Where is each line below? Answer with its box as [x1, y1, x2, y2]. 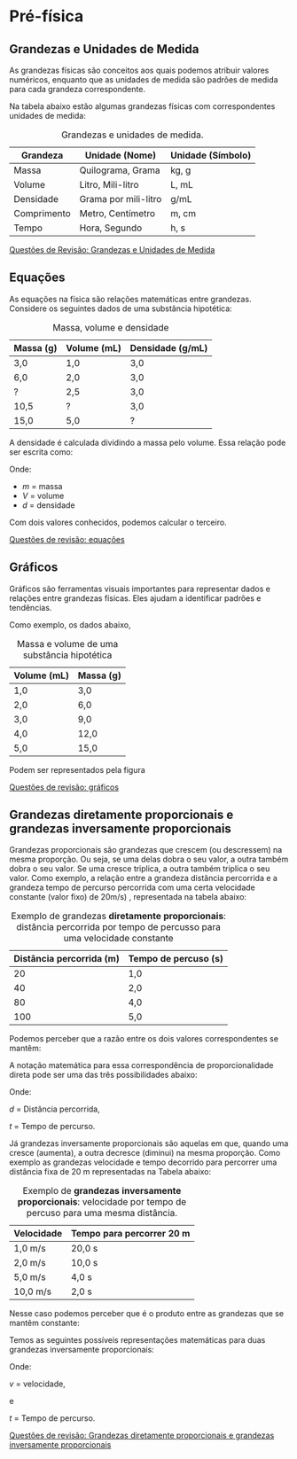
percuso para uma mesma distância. [26, 1207, 178, 1220]
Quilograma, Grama [79, 164, 161, 176]
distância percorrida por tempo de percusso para [16, 921, 222, 933]
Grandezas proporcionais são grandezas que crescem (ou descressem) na [9, 845, 283, 855]
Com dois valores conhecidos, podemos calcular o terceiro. [9, 517, 228, 527]
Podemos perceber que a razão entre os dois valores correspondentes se [9, 1034, 279, 1044]
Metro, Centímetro [79, 207, 156, 219]
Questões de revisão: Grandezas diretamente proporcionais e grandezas [9, 1430, 275, 1441]
